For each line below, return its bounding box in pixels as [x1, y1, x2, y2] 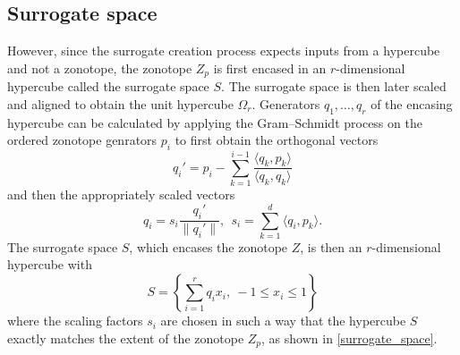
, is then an [300, 237, 362, 256]
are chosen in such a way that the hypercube [160, 311, 406, 330]
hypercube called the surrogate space [7, 77, 209, 96]
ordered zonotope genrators [7, 131, 158, 149]
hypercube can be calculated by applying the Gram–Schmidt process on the [7, 113, 422, 131]
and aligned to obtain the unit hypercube [7, 94, 234, 113]
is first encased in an [213, 58, 327, 77]
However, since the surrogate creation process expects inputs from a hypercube [7, 41, 440, 60]
